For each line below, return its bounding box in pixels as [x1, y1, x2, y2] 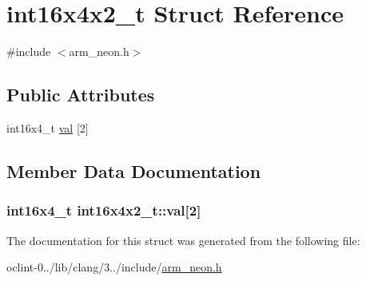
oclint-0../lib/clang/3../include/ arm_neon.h [6, 259, 222, 275]
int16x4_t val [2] [6, 119, 89, 136]
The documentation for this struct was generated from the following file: [6, 232, 360, 248]
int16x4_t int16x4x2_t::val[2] [6, 200, 201, 220]
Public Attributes [6, 82, 155, 107]
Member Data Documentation [6, 158, 261, 183]
